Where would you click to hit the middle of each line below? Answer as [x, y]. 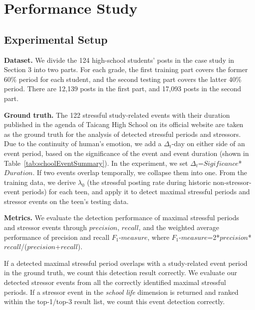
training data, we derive [40, 182]
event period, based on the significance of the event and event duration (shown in [127, 153]
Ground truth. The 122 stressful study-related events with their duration [117, 115]
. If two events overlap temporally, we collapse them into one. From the [140, 172]
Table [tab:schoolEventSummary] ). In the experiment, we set [96, 163]
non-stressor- [232, 182]
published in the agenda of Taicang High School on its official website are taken [124, 124]
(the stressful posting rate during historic [149, 182]
